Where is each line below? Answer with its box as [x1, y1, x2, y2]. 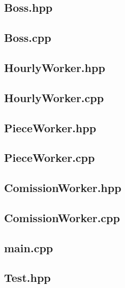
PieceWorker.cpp [4, 150, 95, 165]
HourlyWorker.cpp [4, 89, 104, 105]
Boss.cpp [4, 30, 51, 45]
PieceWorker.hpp [4, 119, 97, 135]
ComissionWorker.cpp [4, 209, 120, 225]
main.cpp [4, 239, 53, 255]
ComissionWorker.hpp [4, 180, 121, 196]
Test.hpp [4, 270, 51, 285]
